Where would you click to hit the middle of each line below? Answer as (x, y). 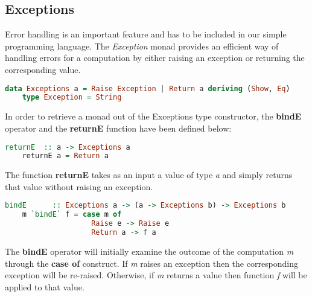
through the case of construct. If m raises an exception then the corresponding (152, 263)
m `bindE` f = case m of (72, 215)
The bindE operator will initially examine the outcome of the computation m (149, 251)
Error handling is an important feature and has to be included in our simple (146, 34)
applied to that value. (45, 286)
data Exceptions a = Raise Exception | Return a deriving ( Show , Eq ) (148, 88)
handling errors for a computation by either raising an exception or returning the (155, 58)
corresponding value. (43, 69)
